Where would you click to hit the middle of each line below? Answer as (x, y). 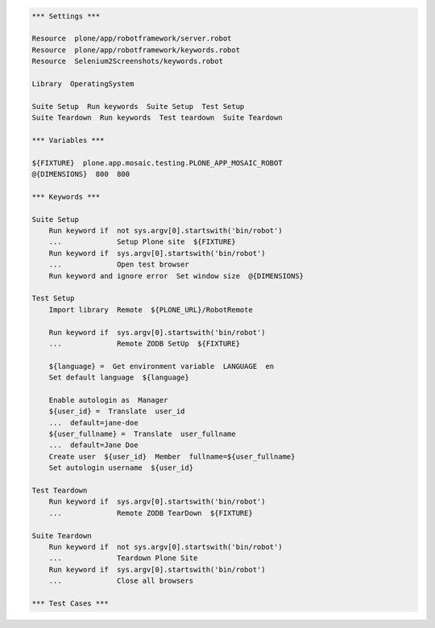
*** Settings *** (66, 16)
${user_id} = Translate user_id (117, 411)
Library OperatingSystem (83, 84)
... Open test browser (119, 265)
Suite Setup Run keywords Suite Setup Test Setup (138, 106)
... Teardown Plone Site (123, 558)
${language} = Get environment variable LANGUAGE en (162, 366)
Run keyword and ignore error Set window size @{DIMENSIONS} (176, 276)
